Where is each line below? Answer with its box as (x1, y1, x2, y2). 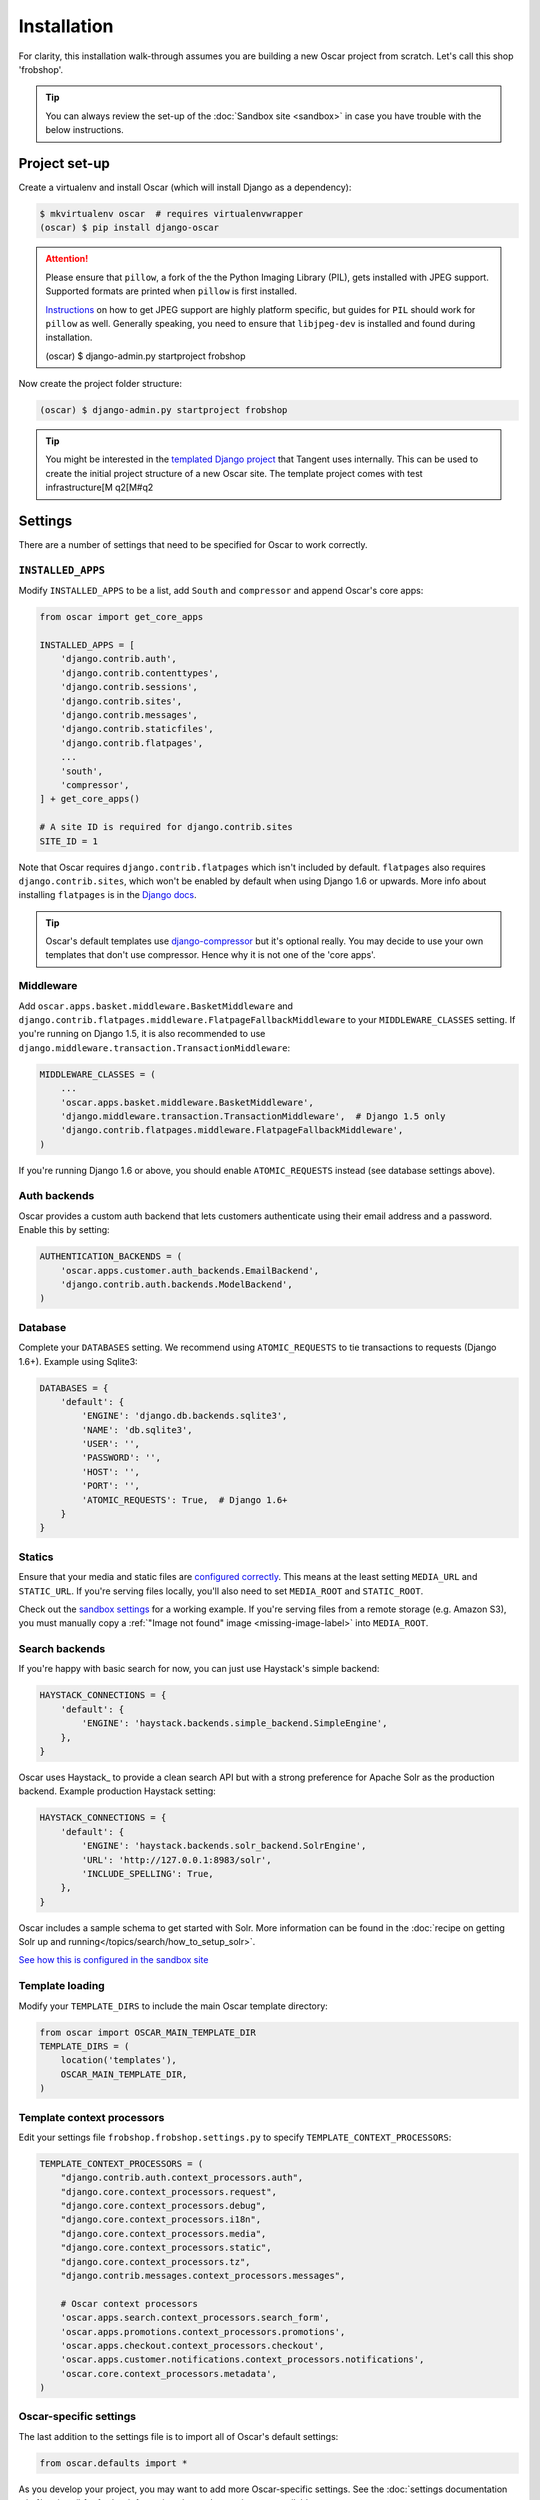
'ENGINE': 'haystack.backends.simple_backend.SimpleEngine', (81, 1718, 388, 1729)
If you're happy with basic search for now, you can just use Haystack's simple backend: (18, 1663, 380, 1675)
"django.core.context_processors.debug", (60, 2200, 267, 2212)
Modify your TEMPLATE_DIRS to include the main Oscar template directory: (18, 2000, 329, 2012)
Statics (18, 1550, 54, 1564)
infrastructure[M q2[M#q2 (45, 481, 154, 494)
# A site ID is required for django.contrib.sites (39, 821, 294, 833)
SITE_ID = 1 (39, 835, 99, 847)
